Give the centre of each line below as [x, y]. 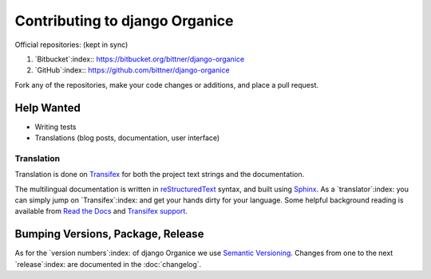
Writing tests [55, 127]
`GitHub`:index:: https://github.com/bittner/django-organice [132, 70]
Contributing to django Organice [124, 21]
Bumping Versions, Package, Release [109, 234]
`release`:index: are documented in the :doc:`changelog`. [108, 264]
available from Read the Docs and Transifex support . [101, 211]
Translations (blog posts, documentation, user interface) [127, 138]
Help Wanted [48, 108]
